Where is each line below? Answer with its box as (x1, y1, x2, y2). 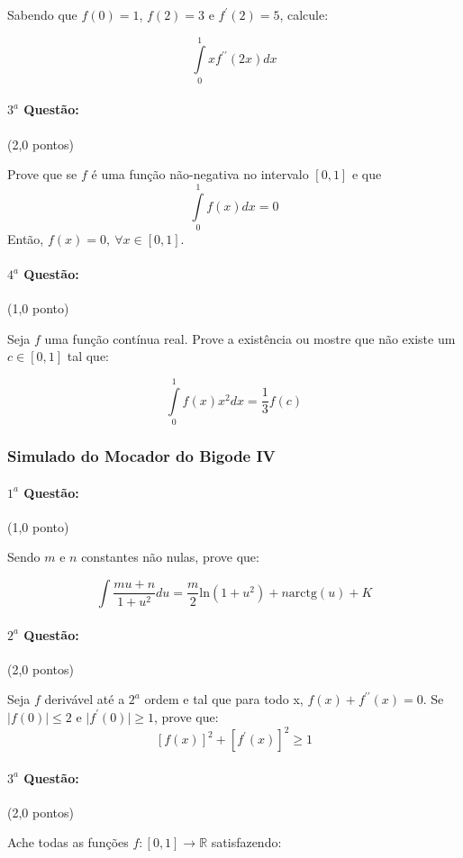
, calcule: (279, 5, 329, 23)
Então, (7, 229, 44, 248)
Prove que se (7, 165, 77, 184)
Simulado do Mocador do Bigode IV (7, 445, 276, 467)
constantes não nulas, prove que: (81, 547, 259, 566)
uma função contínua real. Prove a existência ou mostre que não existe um (44, 329, 456, 348)
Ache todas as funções (7, 833, 129, 852)
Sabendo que (7, 5, 77, 23)
